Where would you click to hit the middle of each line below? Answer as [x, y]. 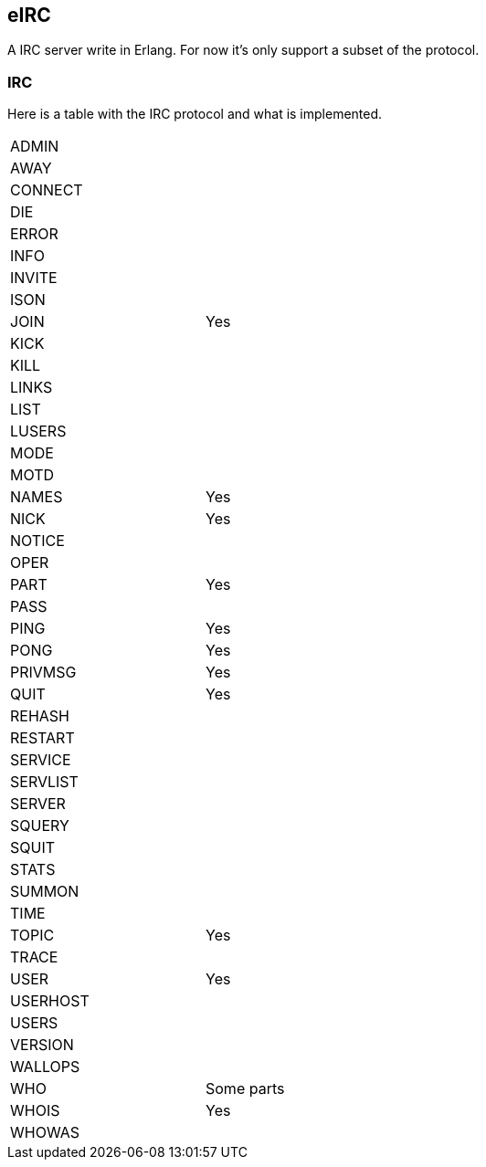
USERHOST [50, 1001]
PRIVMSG [43, 673]
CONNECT [47, 190]
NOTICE [37, 541]
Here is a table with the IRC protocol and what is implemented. [195, 114]
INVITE [34, 278]
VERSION [42, 1045]
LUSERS [38, 431]
